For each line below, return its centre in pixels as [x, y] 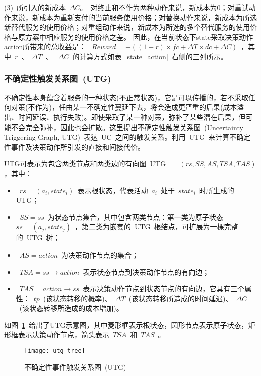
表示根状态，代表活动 [113, 190]
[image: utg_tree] [55, 351]
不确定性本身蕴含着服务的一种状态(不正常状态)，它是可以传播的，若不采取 [126, 97]
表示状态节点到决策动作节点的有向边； [146, 271]
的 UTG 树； [38, 238]
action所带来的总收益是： [45, 46]
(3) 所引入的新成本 [35, 7]
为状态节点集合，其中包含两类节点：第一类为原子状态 [135, 217]
